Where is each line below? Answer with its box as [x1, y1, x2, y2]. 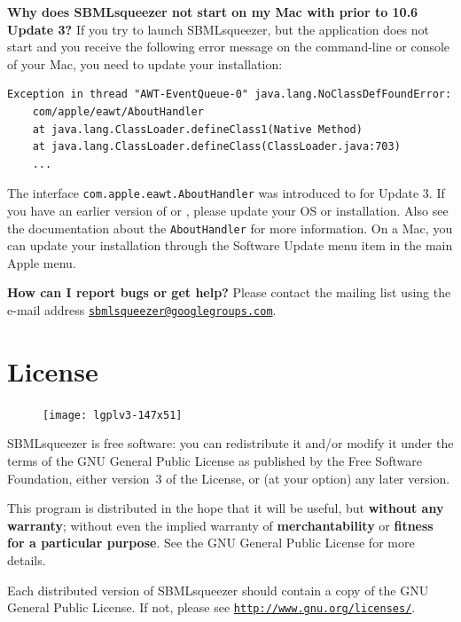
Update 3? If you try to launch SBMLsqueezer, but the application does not [7, 20, 429, 38]
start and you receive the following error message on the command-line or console [7, 37, 450, 56]
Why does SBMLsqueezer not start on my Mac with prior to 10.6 [7, 3, 418, 20]
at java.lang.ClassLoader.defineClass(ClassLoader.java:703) [32, 140, 401, 154]
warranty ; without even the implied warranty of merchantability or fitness [7, 516, 434, 534]
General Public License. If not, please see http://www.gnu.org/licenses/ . [7, 598, 416, 617]
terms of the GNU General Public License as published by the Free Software [7, 452, 422, 470]
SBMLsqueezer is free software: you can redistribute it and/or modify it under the [7, 434, 454, 453]
